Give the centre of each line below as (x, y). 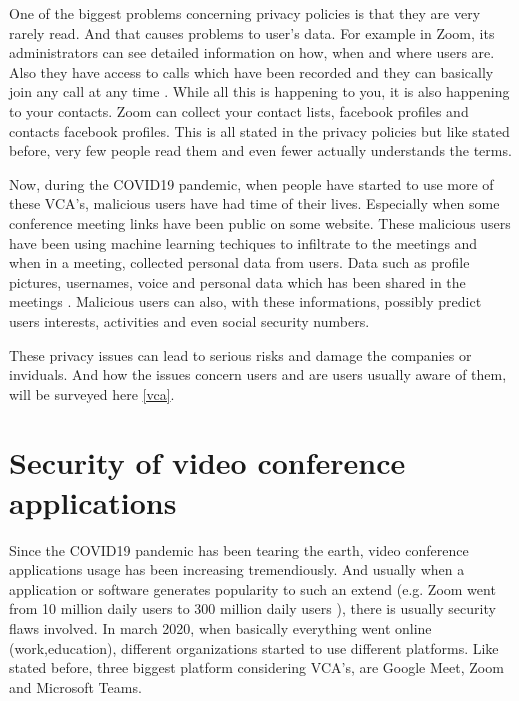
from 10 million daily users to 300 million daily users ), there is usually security (252, 608)
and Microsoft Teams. (75, 686)
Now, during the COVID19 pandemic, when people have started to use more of (251, 183)
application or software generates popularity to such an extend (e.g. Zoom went (252, 588)
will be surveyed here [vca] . (92, 393)
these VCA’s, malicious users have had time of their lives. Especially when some (254, 203)
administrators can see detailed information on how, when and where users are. (252, 52)
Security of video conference (207, 462)
